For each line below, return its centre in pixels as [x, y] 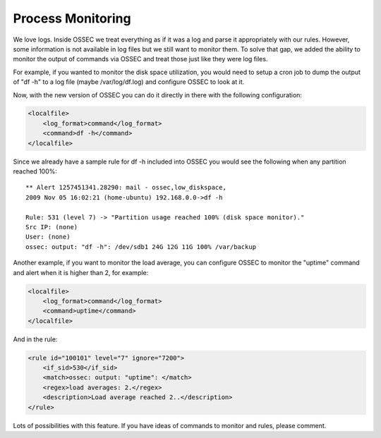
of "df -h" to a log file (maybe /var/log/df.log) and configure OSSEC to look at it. [129, 82]
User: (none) [48, 237]
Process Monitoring [72, 18]
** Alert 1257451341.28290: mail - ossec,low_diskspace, [126, 188]
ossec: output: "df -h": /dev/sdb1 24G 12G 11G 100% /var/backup [141, 247]
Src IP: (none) [52, 227]
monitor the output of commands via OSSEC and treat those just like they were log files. [140, 59]
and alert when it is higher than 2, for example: [81, 272]
